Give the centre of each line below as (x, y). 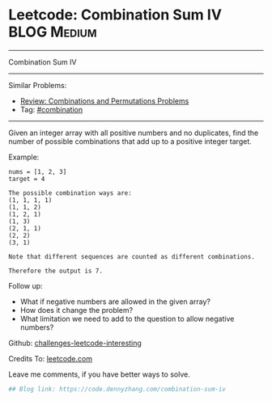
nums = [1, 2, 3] (38, 171)
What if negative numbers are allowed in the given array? (115, 302)
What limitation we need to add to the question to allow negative (127, 319)
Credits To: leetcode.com (51, 358)
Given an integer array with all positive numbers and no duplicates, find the (134, 133)
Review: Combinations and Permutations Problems (104, 101)
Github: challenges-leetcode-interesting (75, 343)
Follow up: (25, 285)
